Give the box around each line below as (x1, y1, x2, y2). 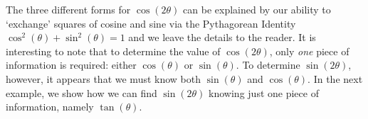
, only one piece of (269, 43, 349, 58)
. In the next (307, 71, 363, 86)
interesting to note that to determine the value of (6, 43, 221, 58)
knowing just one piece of (209, 85, 319, 100)
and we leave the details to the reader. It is (128, 30, 316, 45)
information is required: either (6, 57, 137, 72)
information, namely (6, 99, 94, 114)
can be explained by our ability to (183, 2, 331, 16)
